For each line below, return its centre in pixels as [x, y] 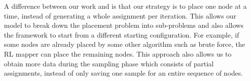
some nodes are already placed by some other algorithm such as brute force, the [125, 44]
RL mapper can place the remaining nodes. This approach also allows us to [118, 53]
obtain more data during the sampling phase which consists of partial [109, 63]
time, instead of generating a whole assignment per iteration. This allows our [120, 15]
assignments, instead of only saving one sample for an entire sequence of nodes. [124, 73]
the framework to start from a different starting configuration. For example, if [122, 34]
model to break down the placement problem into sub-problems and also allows [124, 25]
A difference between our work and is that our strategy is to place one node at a [125, 6]
